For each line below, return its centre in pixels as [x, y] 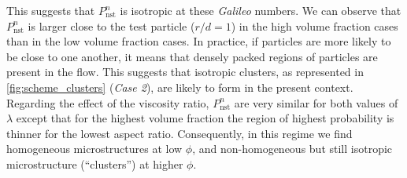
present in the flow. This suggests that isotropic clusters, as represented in [185, 72]
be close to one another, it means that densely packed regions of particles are [192, 56]
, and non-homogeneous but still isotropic [292, 149]
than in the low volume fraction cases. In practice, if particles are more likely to [199, 41]
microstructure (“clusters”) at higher [95, 163]
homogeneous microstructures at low [94, 149]
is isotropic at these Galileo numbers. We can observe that [261, 10]
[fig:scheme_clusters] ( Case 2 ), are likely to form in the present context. [180, 87]
